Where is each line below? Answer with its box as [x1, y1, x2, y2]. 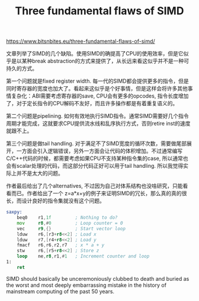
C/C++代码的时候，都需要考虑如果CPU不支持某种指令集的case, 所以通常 [6, 155, 184, 162]
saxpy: [6, 209, 23, 215]
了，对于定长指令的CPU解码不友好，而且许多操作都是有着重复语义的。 [6, 100, 178, 107]
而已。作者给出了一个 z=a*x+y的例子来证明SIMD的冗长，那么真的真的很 [11, 190, 187, 197]
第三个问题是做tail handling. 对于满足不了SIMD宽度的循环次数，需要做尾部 [6, 140, 187, 147]
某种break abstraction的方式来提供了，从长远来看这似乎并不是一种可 [21, 58, 190, 65]
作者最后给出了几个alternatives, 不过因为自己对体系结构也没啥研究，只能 [6, 183, 183, 190]
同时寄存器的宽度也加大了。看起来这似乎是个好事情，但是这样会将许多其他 [6, 85, 188, 92]
